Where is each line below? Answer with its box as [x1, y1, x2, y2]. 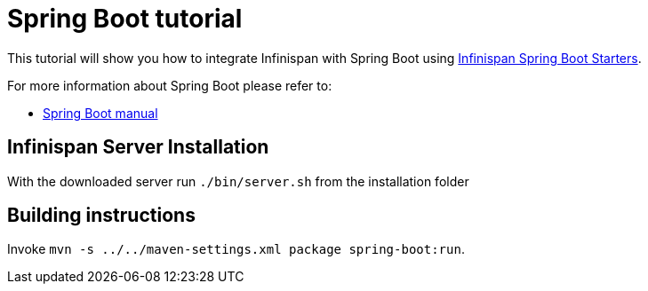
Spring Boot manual [43, 105, 158, 121]
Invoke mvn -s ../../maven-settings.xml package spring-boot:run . [7, 241, 465, 257]
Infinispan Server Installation [7, 136, 269, 159]
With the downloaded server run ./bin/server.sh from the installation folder [7, 173, 469, 189]
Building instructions [7, 204, 196, 227]
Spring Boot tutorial [7, 4, 243, 34]
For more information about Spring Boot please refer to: [7, 77, 332, 93]
